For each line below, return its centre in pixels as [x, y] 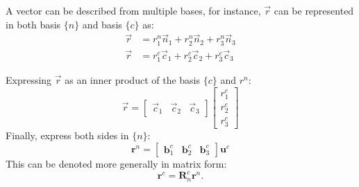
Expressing [29, 80]
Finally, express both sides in [67, 135]
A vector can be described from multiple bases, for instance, [133, 10]
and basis [102, 24]
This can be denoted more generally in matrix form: [116, 163]
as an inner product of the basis [133, 80]
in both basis [33, 24]
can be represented [314, 10]
